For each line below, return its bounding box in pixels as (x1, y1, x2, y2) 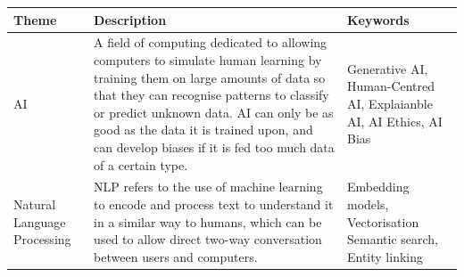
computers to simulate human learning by (94, 50, 322, 69)
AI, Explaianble (347, 94, 433, 112)
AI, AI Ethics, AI (347, 111, 443, 130)
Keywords (347, 10, 410, 29)
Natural (13, 194, 56, 213)
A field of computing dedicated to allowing (94, 33, 327, 52)
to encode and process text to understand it (94, 194, 334, 213)
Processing (13, 230, 71, 248)
